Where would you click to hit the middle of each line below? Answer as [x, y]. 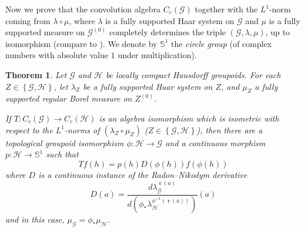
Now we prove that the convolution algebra [83, 9]
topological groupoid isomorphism [65, 142]
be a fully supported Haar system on [148, 86]
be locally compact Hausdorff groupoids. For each [193, 74]
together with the [226, 9]
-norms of [82, 130]
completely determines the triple [167, 32]
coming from [28, 20]
